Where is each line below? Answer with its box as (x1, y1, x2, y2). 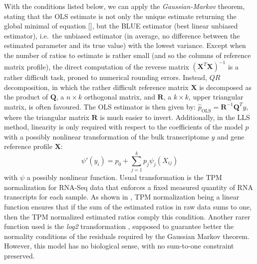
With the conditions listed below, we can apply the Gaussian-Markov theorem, (4, 1, 245, 11)
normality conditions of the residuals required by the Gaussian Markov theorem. (4, 230, 250, 241)
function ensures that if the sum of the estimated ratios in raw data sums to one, (4, 201, 252, 211)
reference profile (4, 141, 52, 151)
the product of (4, 91, 48, 102)
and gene (217, 131, 245, 141)
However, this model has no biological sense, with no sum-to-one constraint (4, 240, 234, 251)
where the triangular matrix (4, 111, 89, 122)
